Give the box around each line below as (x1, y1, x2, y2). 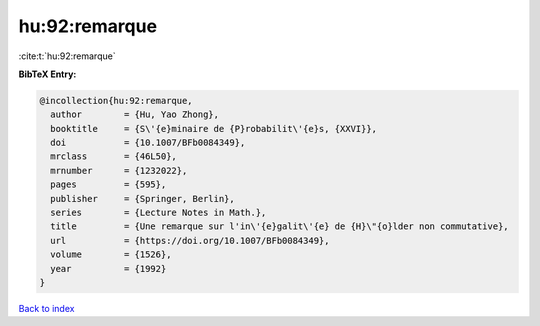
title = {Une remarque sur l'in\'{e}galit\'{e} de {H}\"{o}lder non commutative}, (50, 221, 509, 232)
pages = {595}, (50, 179, 167, 190)
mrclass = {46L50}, (50, 151, 177, 162)
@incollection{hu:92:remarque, (39, 95, 194, 106)
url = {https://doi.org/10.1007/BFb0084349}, (50, 235, 330, 246)
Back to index (18, 302, 75, 314)
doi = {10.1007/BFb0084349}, (50, 137, 246, 149)
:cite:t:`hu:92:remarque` (18, 50, 116, 62)
